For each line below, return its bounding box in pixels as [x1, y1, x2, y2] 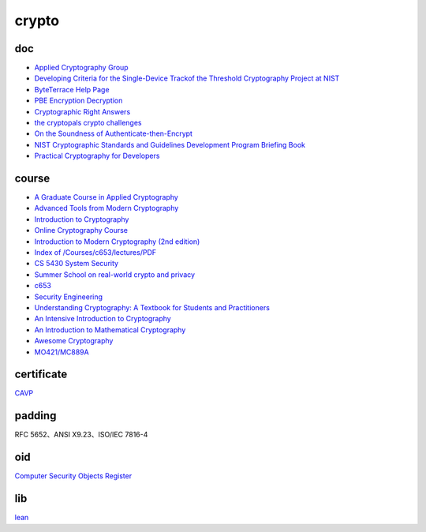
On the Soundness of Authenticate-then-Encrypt [34, 129, 193, 138]
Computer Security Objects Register [14, 471, 133, 481]
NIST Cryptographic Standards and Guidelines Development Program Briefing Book [34, 140, 305, 149]
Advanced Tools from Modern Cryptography [34, 204, 179, 213]
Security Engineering [34, 292, 103, 302]
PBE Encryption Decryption [34, 96, 123, 106]
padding [14, 409, 57, 422]
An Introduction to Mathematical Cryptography [34, 324, 186, 335]
